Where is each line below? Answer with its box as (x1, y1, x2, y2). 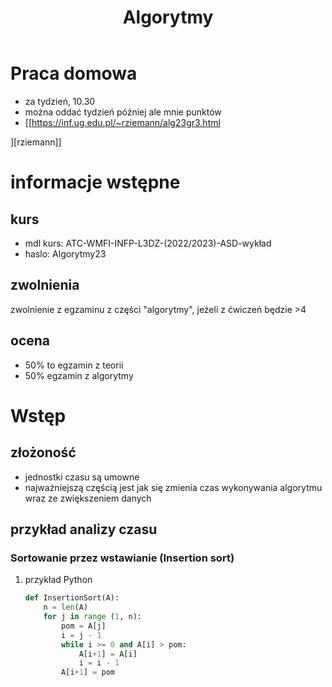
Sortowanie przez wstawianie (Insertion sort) (10, 551, 235, 565)
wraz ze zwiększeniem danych (24, 492, 152, 504)
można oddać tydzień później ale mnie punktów (24, 106, 222, 118)
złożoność (10, 444, 77, 461)
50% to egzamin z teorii (24, 359, 124, 371)
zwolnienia (10, 277, 80, 294)
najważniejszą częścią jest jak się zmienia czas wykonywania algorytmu (24, 481, 323, 493)
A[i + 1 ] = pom (61, 667, 116, 678)
